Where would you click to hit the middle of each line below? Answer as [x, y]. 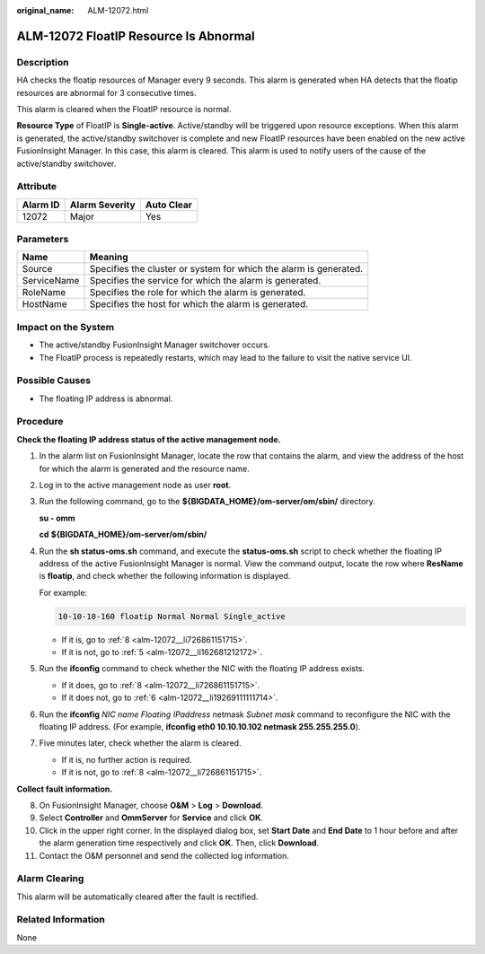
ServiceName [51, 281]
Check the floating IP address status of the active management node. [149, 439]
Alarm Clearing [50, 879]
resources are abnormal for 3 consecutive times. [106, 92]
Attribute [37, 187]
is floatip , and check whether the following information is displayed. [165, 576]
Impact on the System [66, 327]
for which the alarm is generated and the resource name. [145, 468]
